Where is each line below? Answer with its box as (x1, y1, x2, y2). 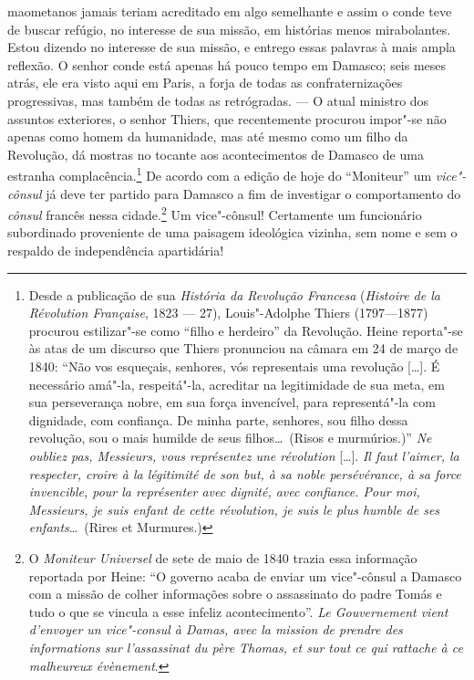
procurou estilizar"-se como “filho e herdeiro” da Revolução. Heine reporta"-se (28, 320, 463, 340)
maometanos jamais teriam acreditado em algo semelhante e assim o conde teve (7, 2, 452, 20)
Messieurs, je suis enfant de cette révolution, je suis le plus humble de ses (28, 499, 440, 518)
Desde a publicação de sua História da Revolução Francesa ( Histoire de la (28, 285, 440, 304)
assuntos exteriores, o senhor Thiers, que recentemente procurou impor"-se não (7, 109, 447, 128)
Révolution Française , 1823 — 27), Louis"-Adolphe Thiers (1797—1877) (28, 303, 428, 322)
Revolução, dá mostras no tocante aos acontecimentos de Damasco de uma (7, 144, 424, 163)
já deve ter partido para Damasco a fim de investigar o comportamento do (46, 183, 461, 203)
